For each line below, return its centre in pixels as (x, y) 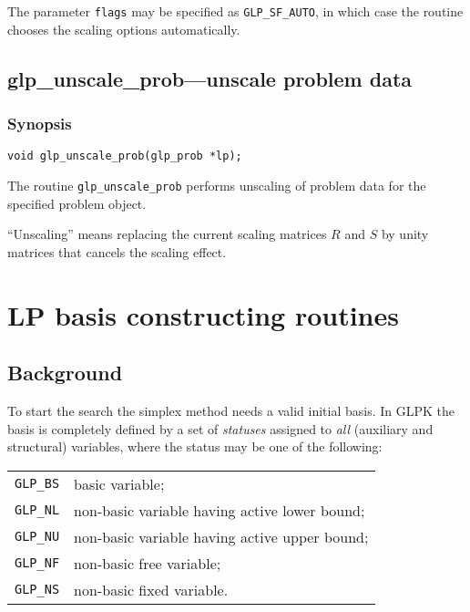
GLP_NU (37, 537)
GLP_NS (37, 590)
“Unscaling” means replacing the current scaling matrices (167, 234)
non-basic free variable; (148, 563)
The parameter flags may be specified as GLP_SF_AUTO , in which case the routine (235, 11)
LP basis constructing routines (203, 314)
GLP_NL (37, 510)
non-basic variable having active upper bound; (221, 536)
